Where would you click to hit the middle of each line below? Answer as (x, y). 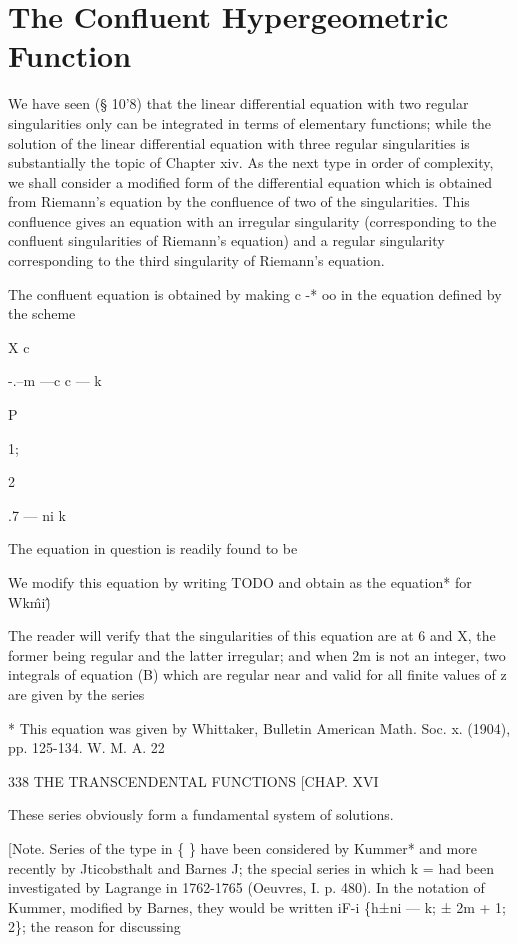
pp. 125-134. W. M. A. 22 (86, 747)
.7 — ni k (37, 514)
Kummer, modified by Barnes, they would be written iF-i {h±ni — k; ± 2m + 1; (257, 906)
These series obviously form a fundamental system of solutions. (201, 814)
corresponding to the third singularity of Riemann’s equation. (196, 260)
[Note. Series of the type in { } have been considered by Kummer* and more (242, 847)
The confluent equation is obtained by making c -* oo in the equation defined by (255, 293)
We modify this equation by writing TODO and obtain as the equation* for (240, 582)
